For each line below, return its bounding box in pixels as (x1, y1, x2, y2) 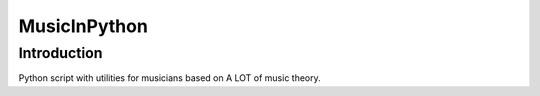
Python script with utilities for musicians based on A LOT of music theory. (18, 72, 322, 84)
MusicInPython (18, 15, 149, 37)
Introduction (18, 44, 103, 62)
